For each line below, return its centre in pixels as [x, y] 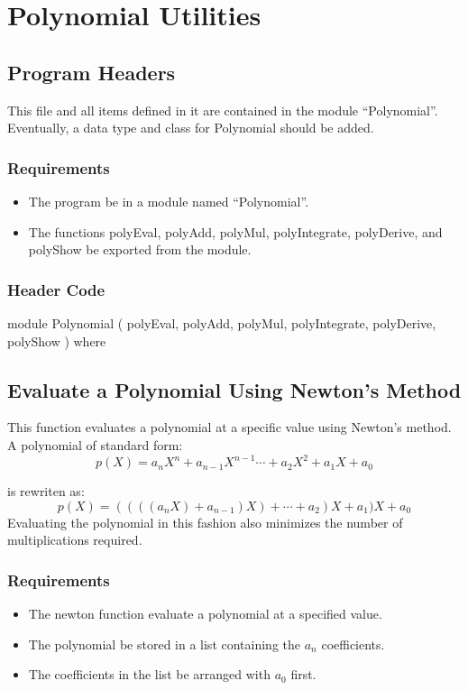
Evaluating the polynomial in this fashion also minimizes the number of [205, 522]
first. [303, 674]
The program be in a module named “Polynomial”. [169, 201]
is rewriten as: [46, 491]
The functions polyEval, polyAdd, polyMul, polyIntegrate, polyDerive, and [235, 231]
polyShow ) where [57, 340]
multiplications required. [75, 540]
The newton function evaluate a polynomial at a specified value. [205, 614]
